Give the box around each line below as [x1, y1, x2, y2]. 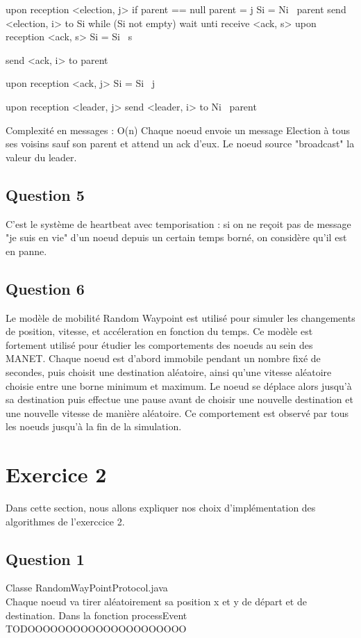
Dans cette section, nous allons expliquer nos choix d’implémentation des [6, 500, 316, 514]
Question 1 [6, 548, 85, 569]
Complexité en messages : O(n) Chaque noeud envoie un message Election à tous [6, 122, 351, 137]
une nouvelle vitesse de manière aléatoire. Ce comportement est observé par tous [6, 405, 349, 420]
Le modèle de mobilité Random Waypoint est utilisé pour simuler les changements [6, 310, 355, 325]
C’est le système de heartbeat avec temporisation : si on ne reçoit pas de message [6, 216, 351, 231]
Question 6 [6, 277, 85, 299]
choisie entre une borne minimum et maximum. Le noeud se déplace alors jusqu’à [6, 378, 352, 393]
